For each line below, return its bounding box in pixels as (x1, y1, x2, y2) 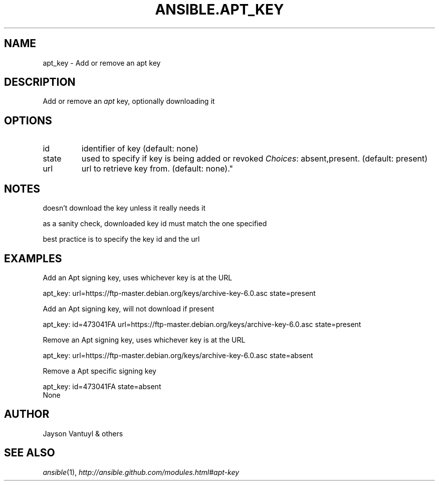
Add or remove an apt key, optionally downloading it (43, 97, 215, 106)
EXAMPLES (4, 252, 62, 265)
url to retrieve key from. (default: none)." (81, 164, 233, 174)
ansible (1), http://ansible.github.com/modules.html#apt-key (43, 467, 240, 476)
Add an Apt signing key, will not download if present (43, 304, 214, 313)
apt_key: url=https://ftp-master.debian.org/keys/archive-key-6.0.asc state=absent (43, 351, 313, 360)
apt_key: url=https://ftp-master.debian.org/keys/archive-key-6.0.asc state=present (43, 288, 316, 297)
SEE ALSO (4, 446, 55, 459)
